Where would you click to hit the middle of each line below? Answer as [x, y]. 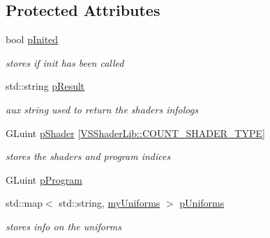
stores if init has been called [65, 62]
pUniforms [202, 203]
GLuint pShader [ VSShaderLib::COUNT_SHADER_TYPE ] [135, 133]
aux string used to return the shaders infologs [102, 109]
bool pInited [32, 39]
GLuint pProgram [44, 179]
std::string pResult [45, 86]
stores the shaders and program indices [88, 156]
